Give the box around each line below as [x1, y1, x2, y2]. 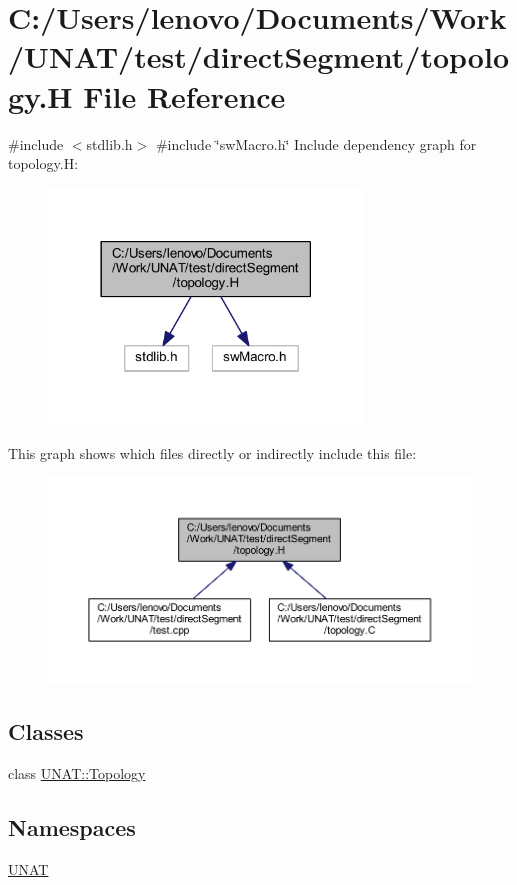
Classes [8, 716, 84, 746]
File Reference [83, 75, 286, 116]
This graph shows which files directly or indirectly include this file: [8, 442, 417, 463]
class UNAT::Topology [8, 762, 146, 783]
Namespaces [8, 811, 136, 842]
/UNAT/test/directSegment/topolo [8, 36, 509, 77]
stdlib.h [86, 133, 133, 154]
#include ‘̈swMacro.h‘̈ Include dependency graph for [155, 133, 477, 154]
